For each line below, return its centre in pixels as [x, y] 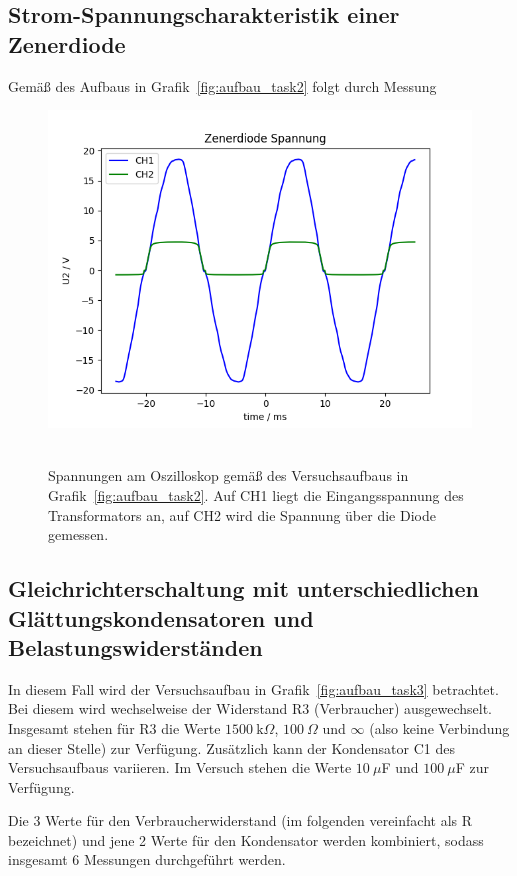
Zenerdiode [67, 43]
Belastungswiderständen [135, 646]
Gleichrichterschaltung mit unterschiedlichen [243, 588]
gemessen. [78, 534]
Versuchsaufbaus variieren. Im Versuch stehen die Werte [180, 767]
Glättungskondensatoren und [161, 617]
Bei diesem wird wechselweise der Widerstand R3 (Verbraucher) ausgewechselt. [250, 708]
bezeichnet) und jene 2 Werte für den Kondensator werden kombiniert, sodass [246, 839]
